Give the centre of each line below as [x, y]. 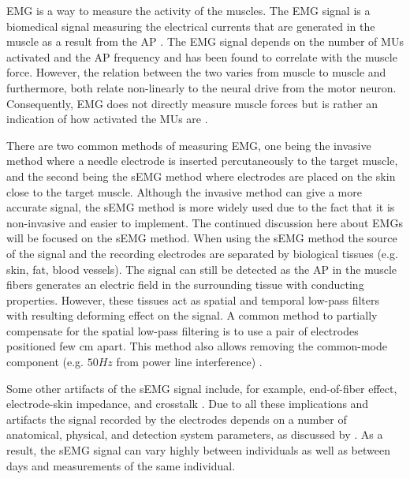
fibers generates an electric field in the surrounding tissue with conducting [185, 284]
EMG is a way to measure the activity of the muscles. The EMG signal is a [188, 10]
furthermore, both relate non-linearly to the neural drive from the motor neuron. [201, 87]
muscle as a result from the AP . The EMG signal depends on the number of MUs [205, 41]
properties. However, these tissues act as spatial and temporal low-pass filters [193, 299]
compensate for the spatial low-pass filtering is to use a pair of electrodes [183, 330]
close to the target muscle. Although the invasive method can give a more [184, 191]
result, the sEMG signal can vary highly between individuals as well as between [198, 450]
